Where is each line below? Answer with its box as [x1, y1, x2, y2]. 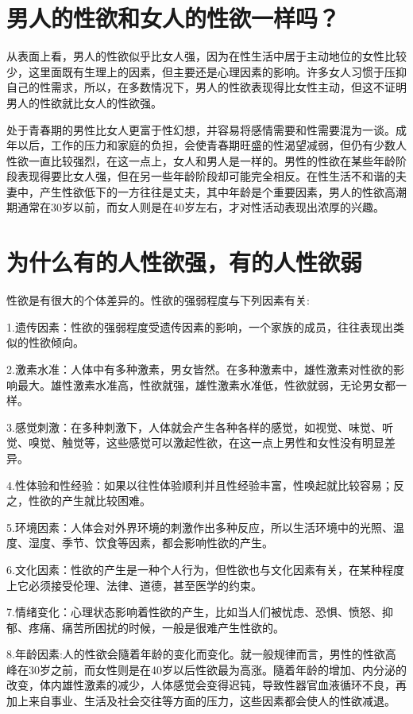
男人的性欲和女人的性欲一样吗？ [6, 2, 341, 34]
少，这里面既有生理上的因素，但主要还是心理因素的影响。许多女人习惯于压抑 [6, 63, 407, 80]
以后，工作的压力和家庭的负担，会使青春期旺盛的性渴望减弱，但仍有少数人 [17, 137, 407, 153]
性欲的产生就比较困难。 [28, 492, 151, 509]
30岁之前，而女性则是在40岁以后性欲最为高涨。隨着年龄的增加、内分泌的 [28, 661, 407, 677]
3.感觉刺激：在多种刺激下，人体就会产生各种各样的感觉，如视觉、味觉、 [6, 418, 382, 435]
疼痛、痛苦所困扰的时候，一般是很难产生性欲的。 [28, 619, 284, 635]
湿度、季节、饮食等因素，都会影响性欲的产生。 [28, 534, 273, 551]
